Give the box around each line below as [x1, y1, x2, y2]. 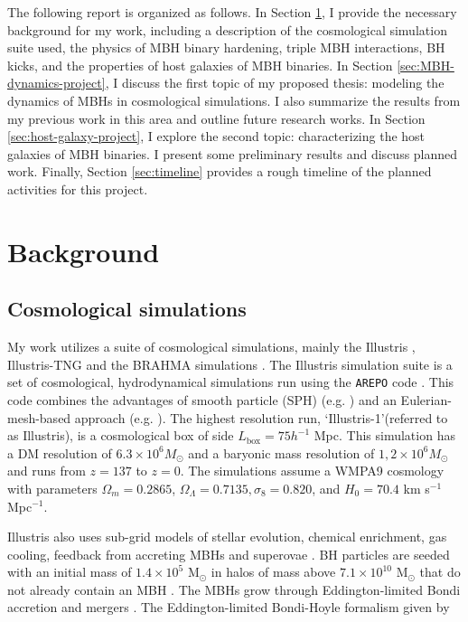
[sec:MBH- [397, 55, 454, 74]
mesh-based [7, 408, 71, 427]
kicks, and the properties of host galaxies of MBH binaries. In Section [7, 55, 393, 74]
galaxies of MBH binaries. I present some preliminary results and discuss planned [7, 144, 458, 163]
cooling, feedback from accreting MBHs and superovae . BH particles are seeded [7, 544, 450, 563]
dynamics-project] [7, 73, 106, 92]
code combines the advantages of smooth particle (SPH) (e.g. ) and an [7, 390, 397, 409]
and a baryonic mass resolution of [188, 443, 375, 462]
